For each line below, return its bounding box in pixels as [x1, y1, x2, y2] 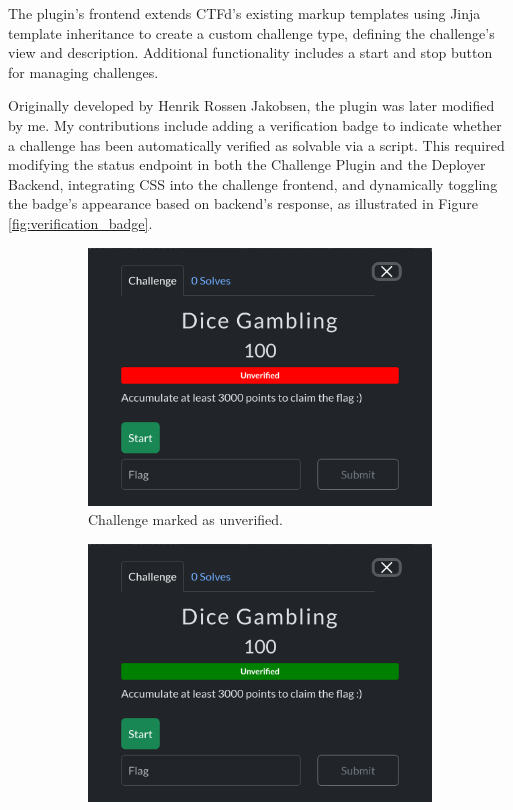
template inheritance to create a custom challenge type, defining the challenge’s [8, 22, 495, 43]
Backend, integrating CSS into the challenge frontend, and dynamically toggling [8, 173, 498, 194]
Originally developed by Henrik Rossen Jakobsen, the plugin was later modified [8, 95, 495, 116]
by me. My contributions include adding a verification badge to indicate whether [8, 114, 502, 135]
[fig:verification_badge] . [8, 212, 153, 233]
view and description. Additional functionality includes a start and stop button [8, 42, 493, 63]
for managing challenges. [8, 61, 159, 82]
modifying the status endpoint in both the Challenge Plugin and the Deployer [8, 154, 486, 175]
